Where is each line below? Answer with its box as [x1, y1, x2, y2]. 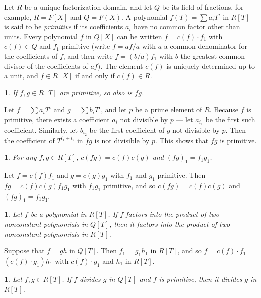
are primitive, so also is [59, 87, 133, 97]
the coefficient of [4, 135, 55, 145]
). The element [97, 60, 143, 71]
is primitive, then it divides [159, 274, 242, 284]
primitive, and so [103, 180, 156, 190]
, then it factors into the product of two [109, 219, 230, 229]
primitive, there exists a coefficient [4, 114, 110, 124]
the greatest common [180, 50, 245, 61]
